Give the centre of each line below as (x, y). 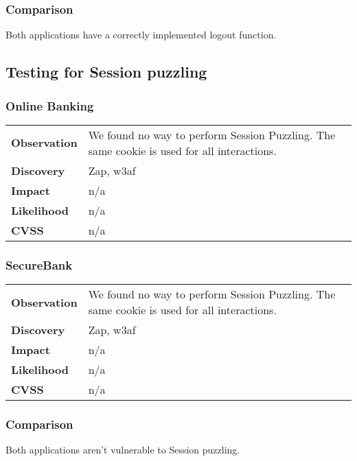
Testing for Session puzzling (106, 72)
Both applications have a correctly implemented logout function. (141, 35)
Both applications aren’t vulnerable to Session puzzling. (123, 450)
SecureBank (39, 264)
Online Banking (50, 105)
